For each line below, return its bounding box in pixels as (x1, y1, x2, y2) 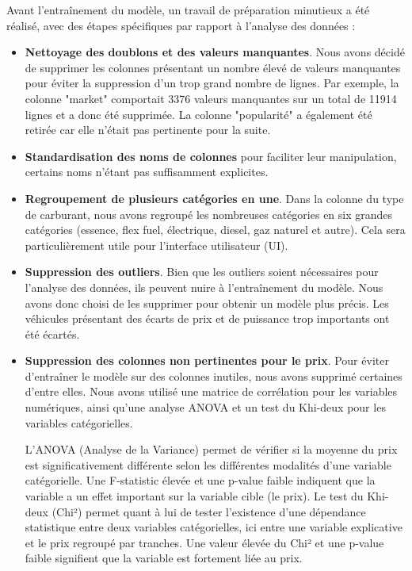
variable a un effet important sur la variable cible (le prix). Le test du (25, 488, 364, 504)
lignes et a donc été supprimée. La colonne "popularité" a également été (25, 105, 372, 122)
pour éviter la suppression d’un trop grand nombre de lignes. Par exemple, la (25, 75, 399, 91)
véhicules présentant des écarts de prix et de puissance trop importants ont (25, 310, 390, 327)
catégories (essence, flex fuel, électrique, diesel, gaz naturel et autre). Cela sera (25, 221, 406, 238)
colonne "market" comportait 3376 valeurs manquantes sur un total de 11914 (25, 90, 397, 106)
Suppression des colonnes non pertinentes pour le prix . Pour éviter (25, 352, 389, 369)
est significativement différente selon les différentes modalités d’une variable (25, 456, 391, 473)
